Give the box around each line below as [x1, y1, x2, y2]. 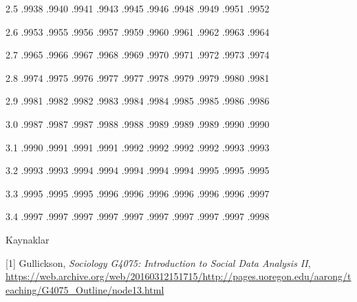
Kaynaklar [6, 232, 50, 246]
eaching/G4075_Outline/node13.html [6, 282, 164, 296]
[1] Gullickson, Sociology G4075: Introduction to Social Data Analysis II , [6, 255, 311, 270]
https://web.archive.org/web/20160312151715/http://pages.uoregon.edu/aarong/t [6, 269, 351, 283]
